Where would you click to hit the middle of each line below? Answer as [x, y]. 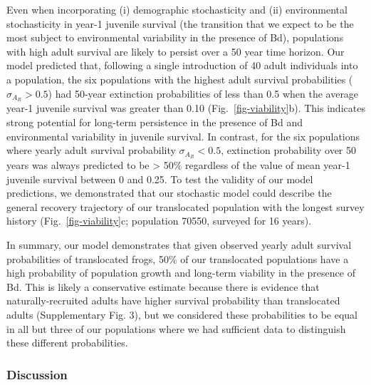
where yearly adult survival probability [91, 150]
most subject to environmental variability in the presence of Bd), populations [175, 37]
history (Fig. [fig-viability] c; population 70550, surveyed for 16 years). [159, 221]
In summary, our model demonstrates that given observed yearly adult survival [179, 245]
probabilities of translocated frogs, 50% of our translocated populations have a [178, 258]
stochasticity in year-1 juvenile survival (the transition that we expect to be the [180, 23]
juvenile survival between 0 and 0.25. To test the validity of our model [160, 179]
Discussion [37, 374]
